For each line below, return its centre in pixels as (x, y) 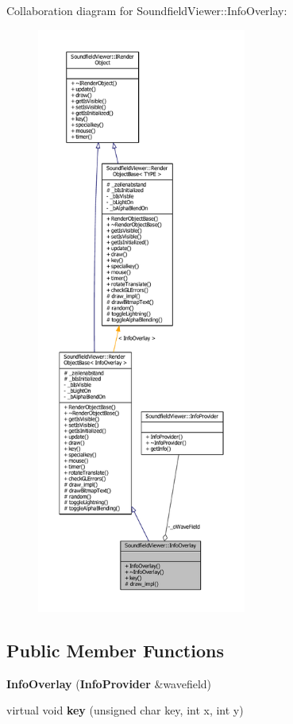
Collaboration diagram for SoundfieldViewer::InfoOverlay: (147, 10)
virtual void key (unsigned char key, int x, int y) (125, 710)
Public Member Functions (115, 650)
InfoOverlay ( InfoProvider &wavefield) (109, 683)
